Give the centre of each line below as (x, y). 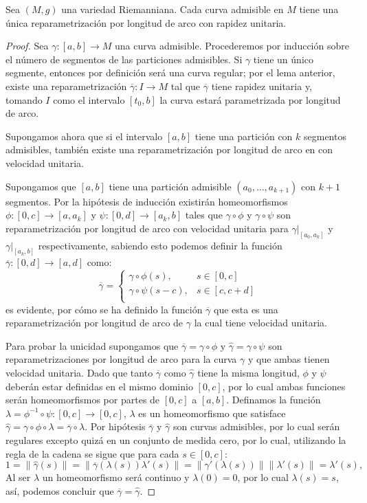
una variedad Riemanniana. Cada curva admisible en (173, 9)
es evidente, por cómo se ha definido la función (104, 309)
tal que (186, 86)
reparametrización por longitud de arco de (94, 323)
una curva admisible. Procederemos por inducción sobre (232, 46)
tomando (24, 99)
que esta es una (246, 309)
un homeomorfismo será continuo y (116, 477)
